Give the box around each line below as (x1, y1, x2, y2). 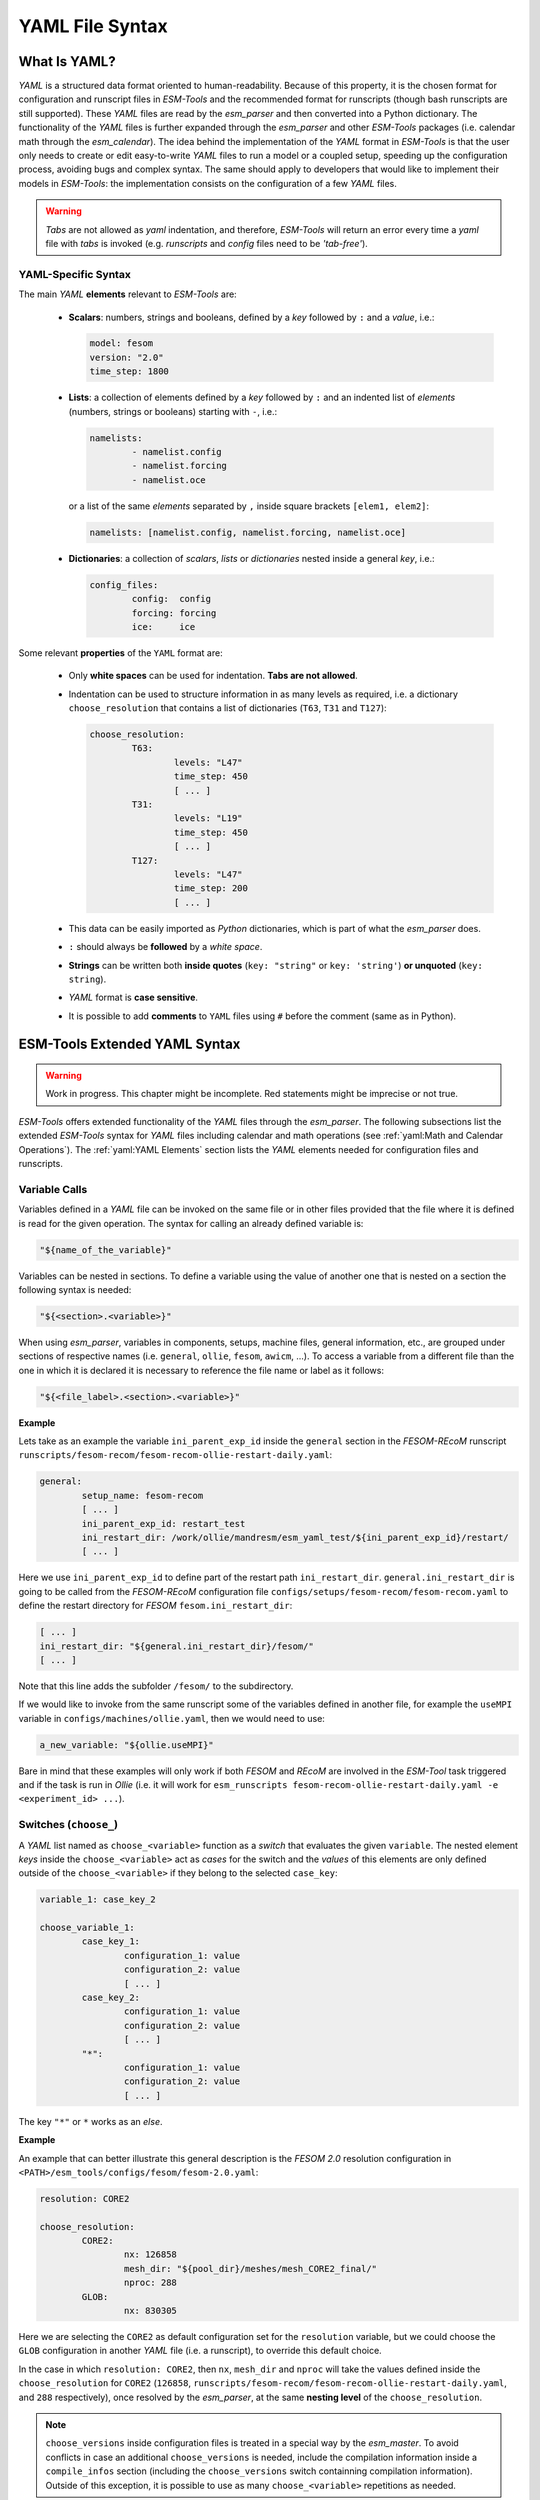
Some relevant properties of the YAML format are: (18, 646, 224, 659)
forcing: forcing (131, 607, 217, 619)
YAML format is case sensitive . (68, 991, 199, 1004)
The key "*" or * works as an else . (18, 2115, 164, 2127)
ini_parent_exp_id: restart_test (81, 1518, 246, 1529)
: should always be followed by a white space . (68, 941, 263, 953)
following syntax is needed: (18, 1283, 132, 1295)
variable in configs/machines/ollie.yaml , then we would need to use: (18, 1712, 325, 1724)
